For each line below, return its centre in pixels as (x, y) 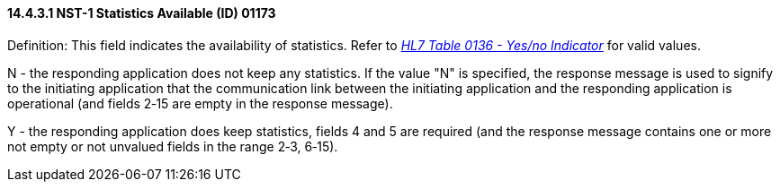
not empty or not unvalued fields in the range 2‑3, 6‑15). (173, 146)
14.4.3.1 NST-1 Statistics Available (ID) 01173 (142, 13)
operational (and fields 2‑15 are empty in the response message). (200, 103)
